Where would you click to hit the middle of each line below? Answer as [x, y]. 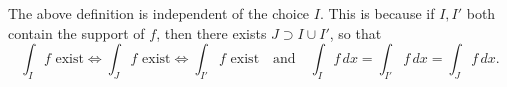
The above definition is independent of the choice [159, 13]
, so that [355, 32]
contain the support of [76, 32]
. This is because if [377, 13]
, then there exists [211, 32]
